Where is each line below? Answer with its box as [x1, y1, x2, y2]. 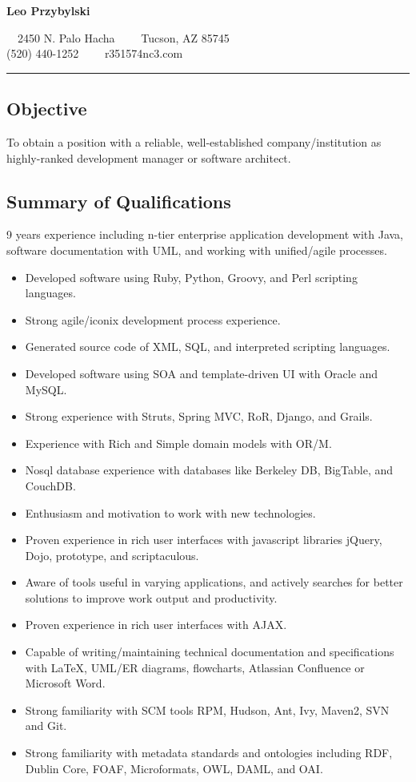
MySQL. [25, 381, 67, 397]
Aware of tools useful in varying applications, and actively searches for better [25, 574, 403, 591]
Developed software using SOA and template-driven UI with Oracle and [25, 365, 378, 381]
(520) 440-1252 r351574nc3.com [6, 45, 183, 62]
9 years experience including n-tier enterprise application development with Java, [6, 226, 403, 243]
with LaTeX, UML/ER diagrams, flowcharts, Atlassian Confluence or [25, 659, 365, 675]
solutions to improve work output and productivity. [25, 589, 278, 606]
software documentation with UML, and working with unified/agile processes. [6, 241, 387, 258]
